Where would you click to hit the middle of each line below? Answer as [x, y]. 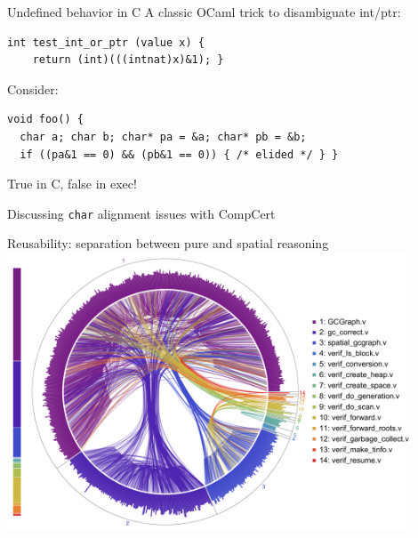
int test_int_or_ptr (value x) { [106, 42]
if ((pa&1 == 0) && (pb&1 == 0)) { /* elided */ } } [179, 154]
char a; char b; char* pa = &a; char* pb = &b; [163, 137]
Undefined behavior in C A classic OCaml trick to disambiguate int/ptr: [204, 12]
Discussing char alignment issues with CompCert [141, 213]
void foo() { [45, 120]
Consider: [33, 88]
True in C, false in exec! [72, 184]
